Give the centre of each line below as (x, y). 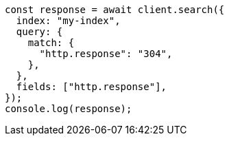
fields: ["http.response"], (92, 87)
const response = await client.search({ (115, 10)
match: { (51, 43)
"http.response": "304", (106, 54)
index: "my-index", (68, 21)
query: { (39, 32)
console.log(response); (69, 109)
